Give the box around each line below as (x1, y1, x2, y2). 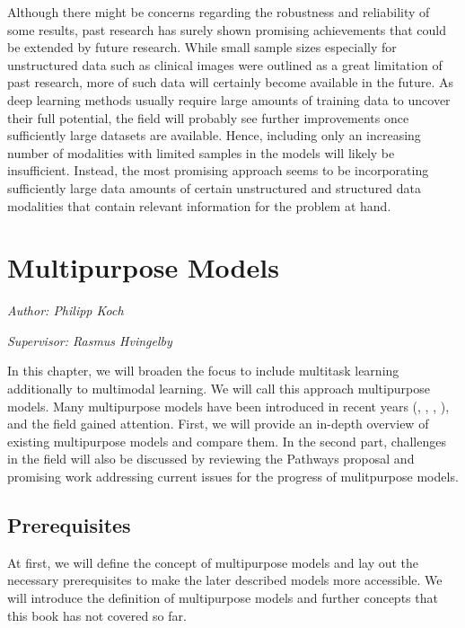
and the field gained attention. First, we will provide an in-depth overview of (7, 414, 429, 433)
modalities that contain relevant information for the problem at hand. (7, 196, 391, 215)
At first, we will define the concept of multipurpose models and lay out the (7, 553, 419, 571)
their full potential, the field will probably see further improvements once (7, 108, 409, 127)
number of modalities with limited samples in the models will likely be (7, 143, 395, 162)
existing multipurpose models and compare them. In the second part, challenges (7, 431, 446, 450)
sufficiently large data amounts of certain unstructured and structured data (7, 178, 422, 197)
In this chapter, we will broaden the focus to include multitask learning (7, 361, 399, 380)
